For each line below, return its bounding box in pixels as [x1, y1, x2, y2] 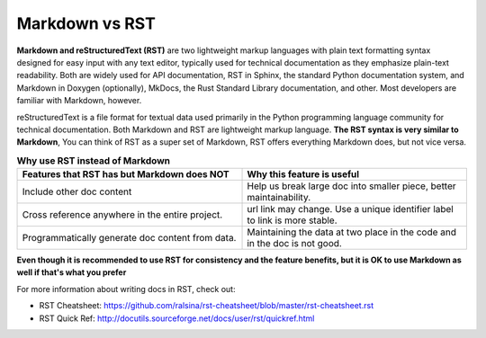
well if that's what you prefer [16, 267, 127, 278]
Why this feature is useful [247, 168, 360, 181]
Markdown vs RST [16, 13, 157, 33]
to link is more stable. [247, 214, 337, 227]
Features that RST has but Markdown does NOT [22, 168, 229, 181]
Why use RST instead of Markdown [16, 154, 171, 166]
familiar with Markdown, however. [16, 95, 142, 106]
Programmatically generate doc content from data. [22, 232, 237, 245]
